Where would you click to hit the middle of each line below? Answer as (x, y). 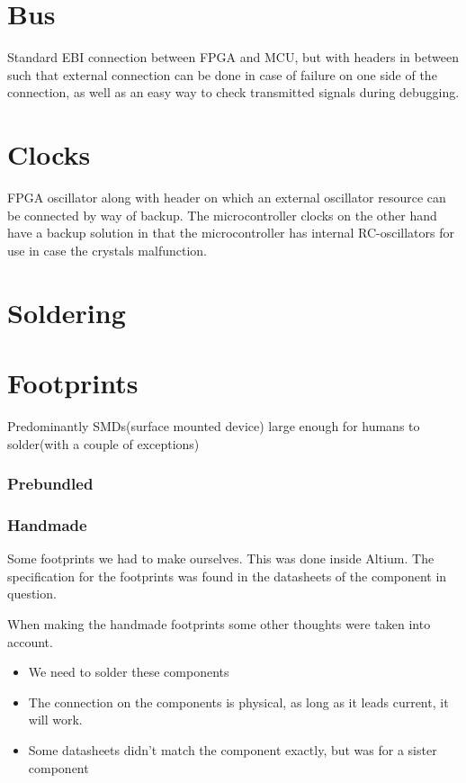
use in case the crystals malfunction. (107, 250)
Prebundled (50, 484)
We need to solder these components (129, 672)
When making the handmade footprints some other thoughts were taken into (219, 623)
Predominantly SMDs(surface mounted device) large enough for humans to (214, 425)
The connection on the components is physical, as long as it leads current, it (238, 702)
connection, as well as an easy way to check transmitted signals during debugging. (233, 92)
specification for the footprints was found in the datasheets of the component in (227, 576)
